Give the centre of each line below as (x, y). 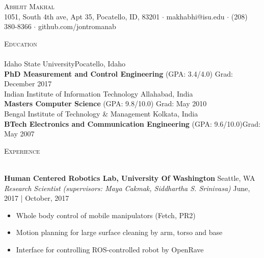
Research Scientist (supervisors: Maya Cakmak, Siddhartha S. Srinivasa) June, (127, 188)
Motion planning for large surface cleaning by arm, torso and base (119, 232)
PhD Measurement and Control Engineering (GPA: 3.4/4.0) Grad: (118, 73)
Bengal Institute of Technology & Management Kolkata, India (101, 113)
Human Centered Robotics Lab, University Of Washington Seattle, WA (130, 178)
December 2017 (28, 84)
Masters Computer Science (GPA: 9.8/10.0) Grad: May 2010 (105, 103)
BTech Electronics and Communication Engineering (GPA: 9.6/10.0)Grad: (132, 123)
